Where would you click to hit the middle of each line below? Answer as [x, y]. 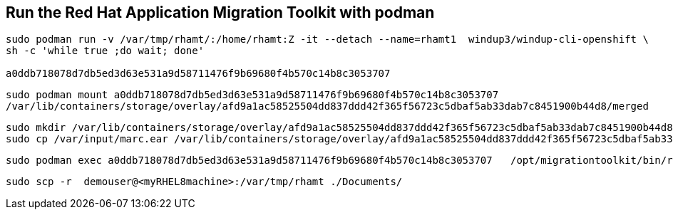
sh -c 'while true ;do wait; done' [105, 51]
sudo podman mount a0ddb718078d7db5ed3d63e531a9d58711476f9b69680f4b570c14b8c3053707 [252, 95]
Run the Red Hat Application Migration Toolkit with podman [220, 12]
